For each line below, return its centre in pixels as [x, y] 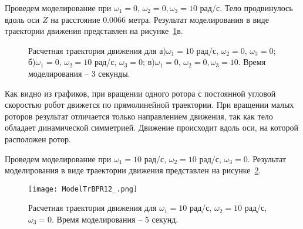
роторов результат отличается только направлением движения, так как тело [139, 116]
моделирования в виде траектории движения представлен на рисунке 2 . [133, 170]
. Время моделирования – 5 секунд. [115, 219]
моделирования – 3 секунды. [79, 73]
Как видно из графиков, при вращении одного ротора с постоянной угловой [140, 93]
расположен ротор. [38, 139]
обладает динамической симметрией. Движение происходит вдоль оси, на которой [151, 127]
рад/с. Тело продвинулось [246, 8]
